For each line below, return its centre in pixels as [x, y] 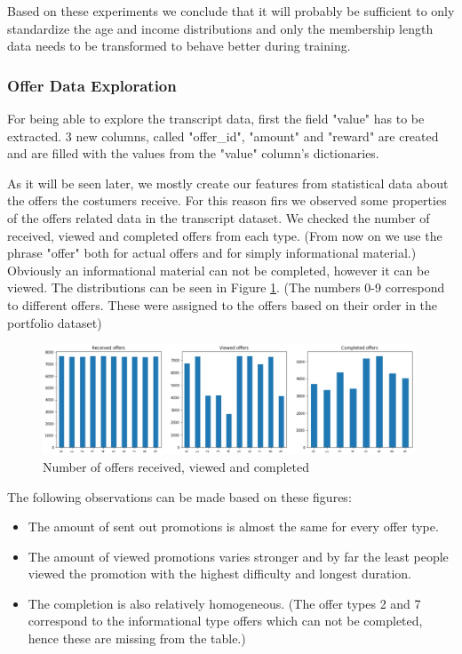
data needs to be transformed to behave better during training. [179, 46]
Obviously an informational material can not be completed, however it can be [219, 270]
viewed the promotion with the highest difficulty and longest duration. [219, 574]
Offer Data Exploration [92, 85]
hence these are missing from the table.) [137, 638]
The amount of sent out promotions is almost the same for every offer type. [233, 526]
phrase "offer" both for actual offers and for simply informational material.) [212, 253]
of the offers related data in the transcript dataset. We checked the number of [219, 217]
